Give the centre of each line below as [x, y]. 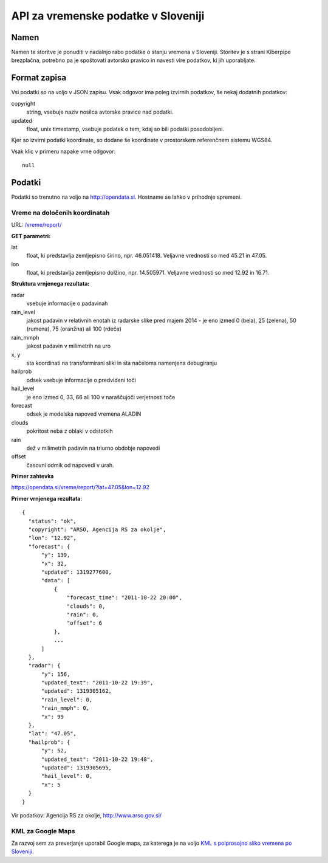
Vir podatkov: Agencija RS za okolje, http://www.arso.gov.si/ [87, 815]
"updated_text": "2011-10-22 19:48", [97, 759]
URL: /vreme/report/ [36, 225]
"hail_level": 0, [67, 776]
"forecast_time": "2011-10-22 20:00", [125, 598]
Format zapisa [39, 78]
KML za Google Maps [43, 831]
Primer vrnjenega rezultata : [46, 498]
